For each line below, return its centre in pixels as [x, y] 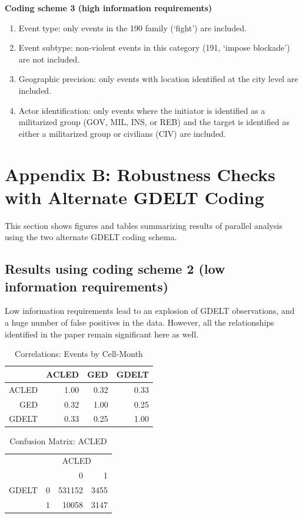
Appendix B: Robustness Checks [140, 174]
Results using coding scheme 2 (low [115, 269]
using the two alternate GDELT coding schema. [91, 237]
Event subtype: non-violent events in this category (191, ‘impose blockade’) [154, 47]
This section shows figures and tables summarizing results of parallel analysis [144, 225]
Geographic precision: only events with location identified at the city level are [158, 79]
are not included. [49, 59]
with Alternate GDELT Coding [134, 197]
